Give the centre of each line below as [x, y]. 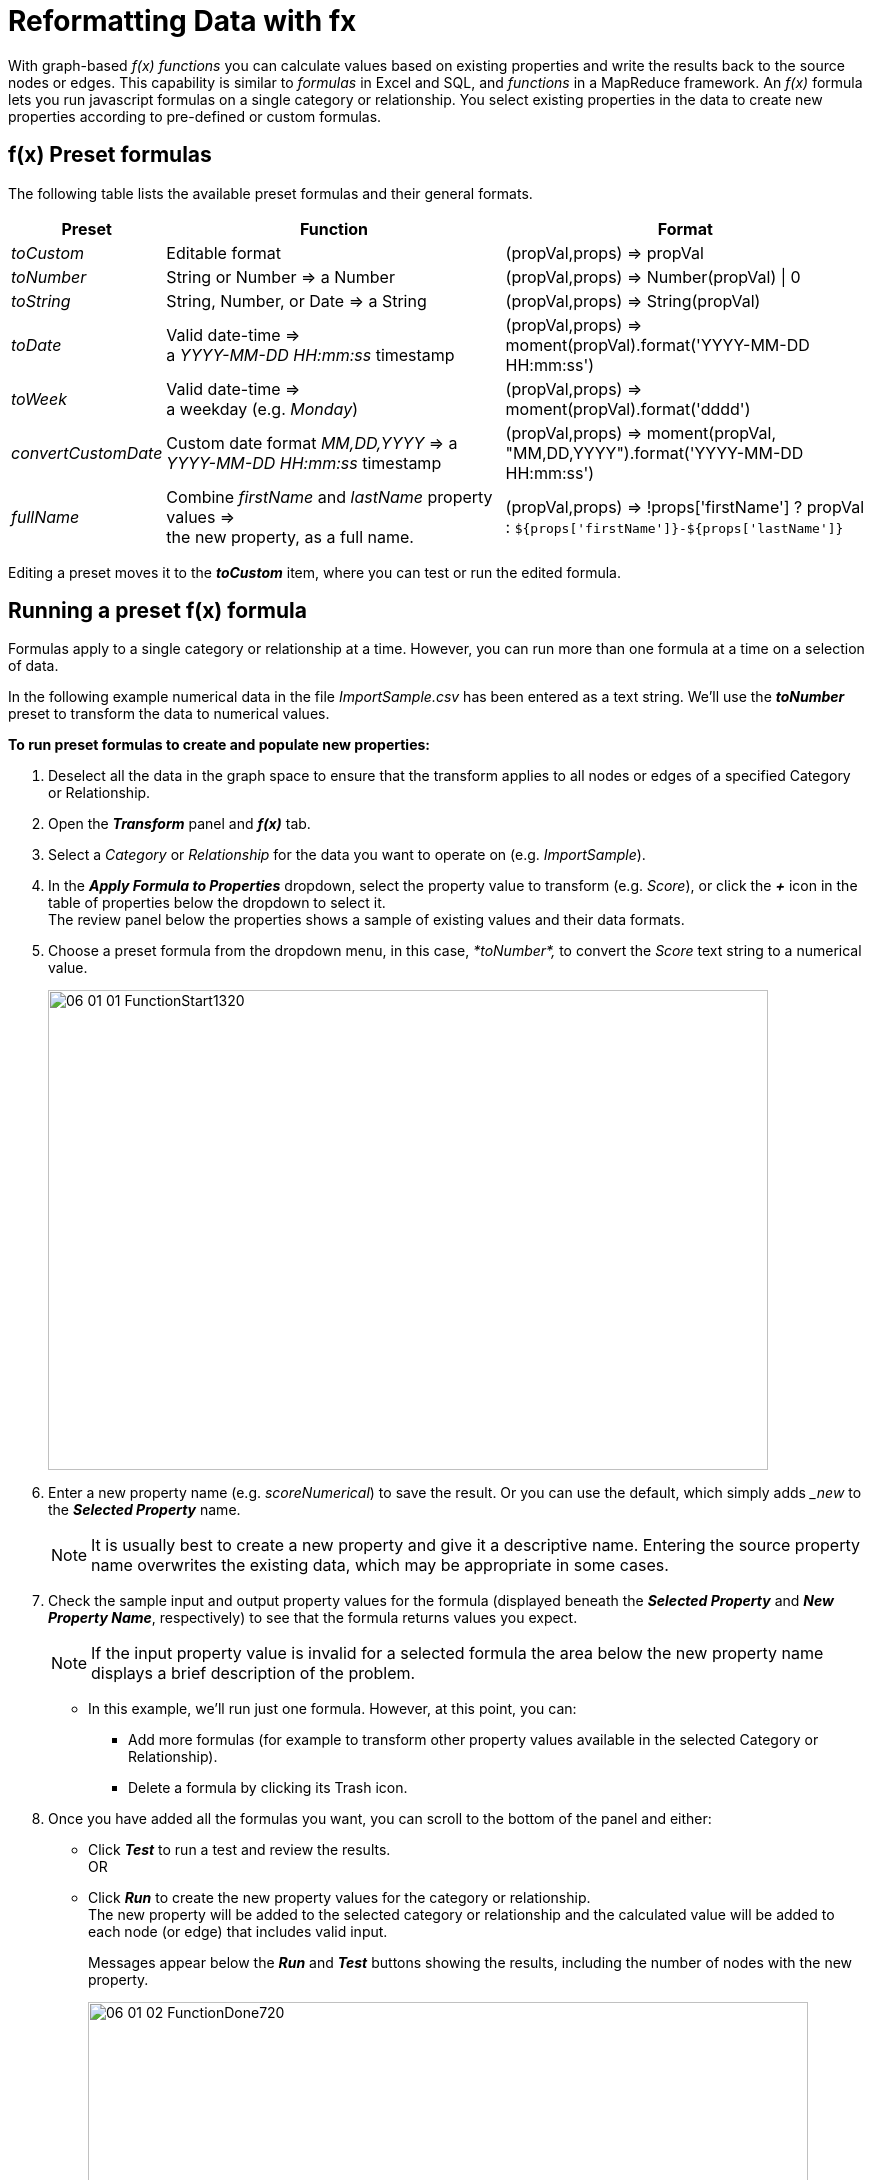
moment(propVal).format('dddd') [628, 408]
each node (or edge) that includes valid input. [238, 1932]
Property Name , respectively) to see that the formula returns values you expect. [313, 1618]
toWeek [39, 398]
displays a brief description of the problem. [253, 1673]
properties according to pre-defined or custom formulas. [195, 116]
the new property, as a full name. [290, 536]
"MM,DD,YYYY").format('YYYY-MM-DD [654, 452]
